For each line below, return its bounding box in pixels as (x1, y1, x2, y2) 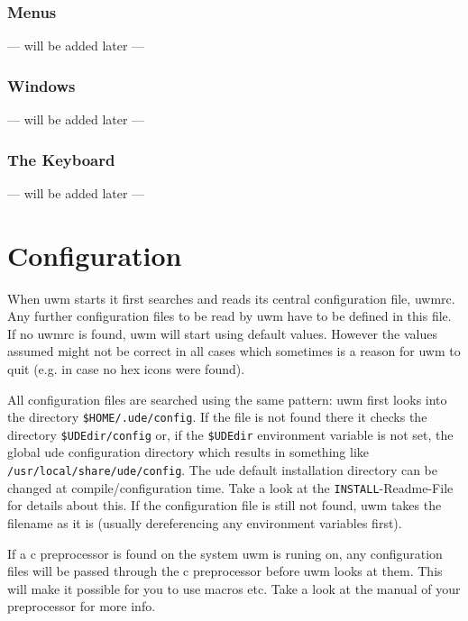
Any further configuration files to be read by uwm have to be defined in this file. (7, 306, 452, 325)
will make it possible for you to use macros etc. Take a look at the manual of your (7, 579, 461, 598)
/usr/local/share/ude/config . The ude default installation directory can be (7, 461, 437, 479)
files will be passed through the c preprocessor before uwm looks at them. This (7, 562, 443, 580)
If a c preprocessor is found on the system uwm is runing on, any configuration (7, 543, 443, 562)
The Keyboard (7, 148, 115, 170)
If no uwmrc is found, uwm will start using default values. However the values (7, 324, 437, 342)
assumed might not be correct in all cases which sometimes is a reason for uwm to (7, 342, 461, 361)
